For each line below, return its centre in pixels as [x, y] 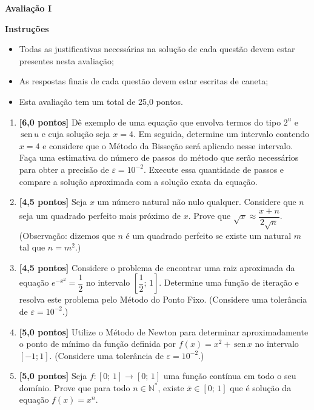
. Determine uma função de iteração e [229, 282]
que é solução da [261, 387]
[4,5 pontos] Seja [53, 202]
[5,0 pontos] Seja [53, 376]
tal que [32, 247]
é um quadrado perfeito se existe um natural [209, 235]
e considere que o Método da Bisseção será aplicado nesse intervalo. [168, 145]
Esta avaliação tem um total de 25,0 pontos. [101, 101]
